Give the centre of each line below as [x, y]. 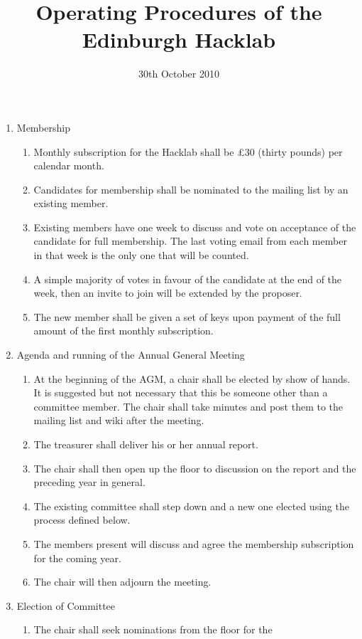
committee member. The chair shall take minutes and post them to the [188, 406]
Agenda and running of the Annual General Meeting [131, 355]
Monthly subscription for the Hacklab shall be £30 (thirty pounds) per [188, 151]
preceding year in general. [89, 482]
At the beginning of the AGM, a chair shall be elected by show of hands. [192, 378]
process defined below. [82, 520]
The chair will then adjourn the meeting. [122, 582]
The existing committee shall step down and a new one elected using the [191, 506]
